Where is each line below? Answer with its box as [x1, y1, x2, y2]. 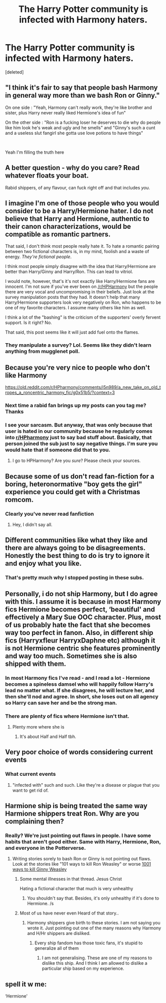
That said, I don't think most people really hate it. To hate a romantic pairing [5, 243, 160, 249]
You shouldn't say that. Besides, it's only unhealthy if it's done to [27, 895, 160, 901]
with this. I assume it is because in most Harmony [5, 597, 162, 606]
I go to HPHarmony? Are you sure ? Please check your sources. [12, 457, 141, 463]
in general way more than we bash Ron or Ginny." [5, 91, 160, 100]
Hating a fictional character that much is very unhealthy [19, 886, 133, 892]
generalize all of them [34, 945, 79, 951]
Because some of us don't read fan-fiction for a [5, 472, 155, 480]
